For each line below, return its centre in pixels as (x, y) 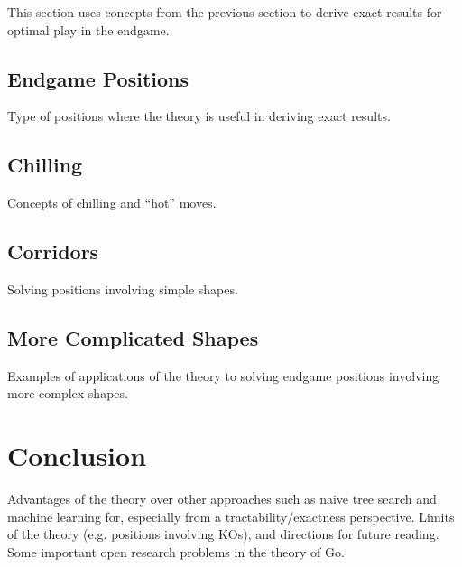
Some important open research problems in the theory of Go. (176, 551)
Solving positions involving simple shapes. (123, 288)
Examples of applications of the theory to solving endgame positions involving (223, 375)
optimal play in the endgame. (88, 29)
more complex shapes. (68, 393)
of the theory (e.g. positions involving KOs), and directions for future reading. (223, 534)
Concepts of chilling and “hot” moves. (112, 203)
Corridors (53, 251)
